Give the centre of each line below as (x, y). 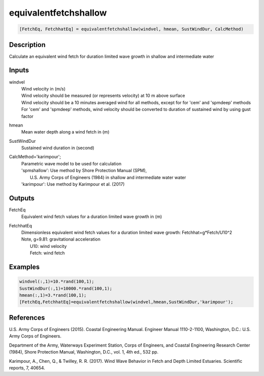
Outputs (22, 198)
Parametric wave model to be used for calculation (71, 163)
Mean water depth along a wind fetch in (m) (65, 132)
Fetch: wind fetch (47, 253)
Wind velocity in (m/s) (44, 88)
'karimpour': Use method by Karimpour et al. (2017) (73, 184)
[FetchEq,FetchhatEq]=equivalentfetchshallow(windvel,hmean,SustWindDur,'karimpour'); (126, 302)
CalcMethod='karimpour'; (35, 157)
